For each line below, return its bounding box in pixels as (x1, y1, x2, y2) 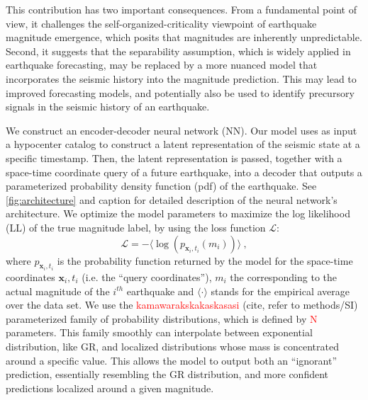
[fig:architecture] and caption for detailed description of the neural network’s (6, 192, 338, 207)
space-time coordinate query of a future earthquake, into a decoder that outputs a (6, 164, 362, 179)
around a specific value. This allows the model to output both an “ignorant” (6, 353, 337, 367)
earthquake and (126, 283, 194, 298)
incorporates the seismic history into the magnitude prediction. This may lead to (6, 71, 357, 86)
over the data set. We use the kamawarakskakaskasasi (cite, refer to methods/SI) (6, 297, 358, 312)
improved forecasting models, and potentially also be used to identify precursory (6, 85, 355, 100)
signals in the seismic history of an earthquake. (6, 99, 210, 114)
